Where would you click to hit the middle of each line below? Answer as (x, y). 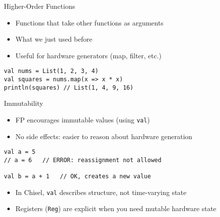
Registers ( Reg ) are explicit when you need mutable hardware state (116, 208)
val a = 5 (20, 152)
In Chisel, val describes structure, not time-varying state (101, 192)
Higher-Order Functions (40, 6)
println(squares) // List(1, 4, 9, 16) (69, 87)
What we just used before (54, 39)
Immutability (24, 103)
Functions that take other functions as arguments (89, 22)
